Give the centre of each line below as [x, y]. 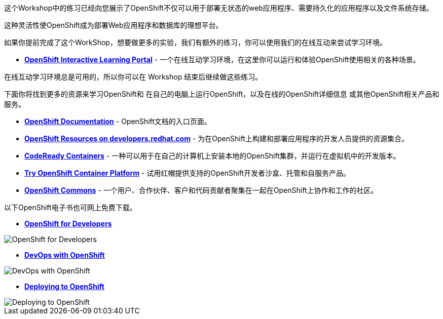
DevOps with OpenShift [65, 255]
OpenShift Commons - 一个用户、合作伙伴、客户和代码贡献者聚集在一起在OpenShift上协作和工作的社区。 [201, 190]
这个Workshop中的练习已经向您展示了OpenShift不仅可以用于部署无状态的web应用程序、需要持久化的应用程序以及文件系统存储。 [219, 8]
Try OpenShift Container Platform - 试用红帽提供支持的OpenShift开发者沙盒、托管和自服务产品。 [187, 173]
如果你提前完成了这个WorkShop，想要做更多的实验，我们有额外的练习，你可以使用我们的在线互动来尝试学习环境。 [195, 42]
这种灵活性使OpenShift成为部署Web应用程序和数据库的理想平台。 [114, 25]
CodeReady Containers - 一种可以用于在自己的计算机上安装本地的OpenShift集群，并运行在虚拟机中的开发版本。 [212, 156]
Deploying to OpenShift [64, 286]
